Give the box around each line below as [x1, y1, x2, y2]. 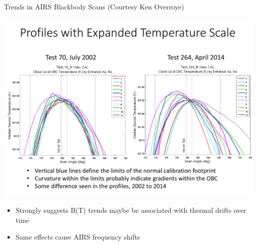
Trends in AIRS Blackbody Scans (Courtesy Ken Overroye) [4, 1, 184, 11]
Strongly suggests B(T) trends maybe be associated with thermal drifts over [15, 205, 247, 215]
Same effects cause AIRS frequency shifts [15, 231, 140, 242]
